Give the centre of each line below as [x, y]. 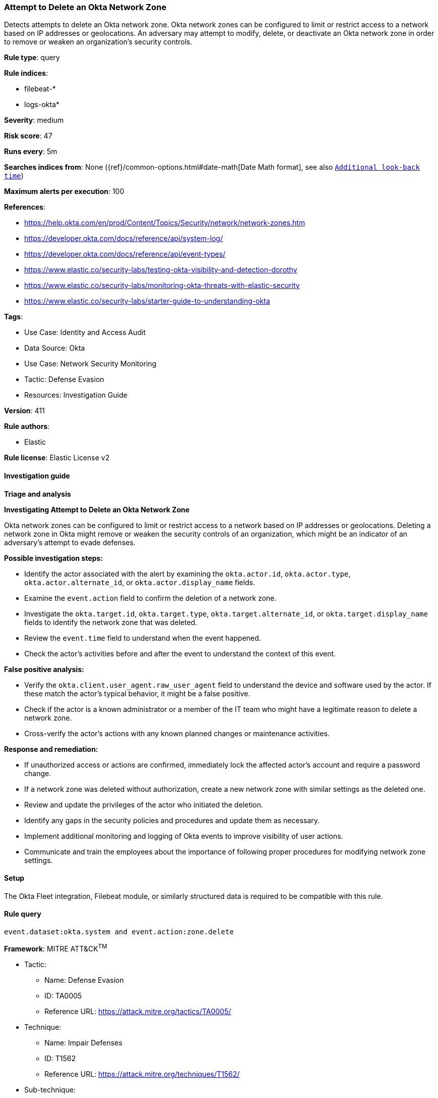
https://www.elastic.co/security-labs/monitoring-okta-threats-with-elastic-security [162, 285]
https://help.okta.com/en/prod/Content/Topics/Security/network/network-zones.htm [165, 223]
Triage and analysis [38, 494]
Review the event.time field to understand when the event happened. [143, 638]
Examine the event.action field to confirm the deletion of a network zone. [150, 598]
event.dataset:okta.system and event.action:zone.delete [119, 932]
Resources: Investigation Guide [76, 395]
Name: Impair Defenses [84, 1042]
